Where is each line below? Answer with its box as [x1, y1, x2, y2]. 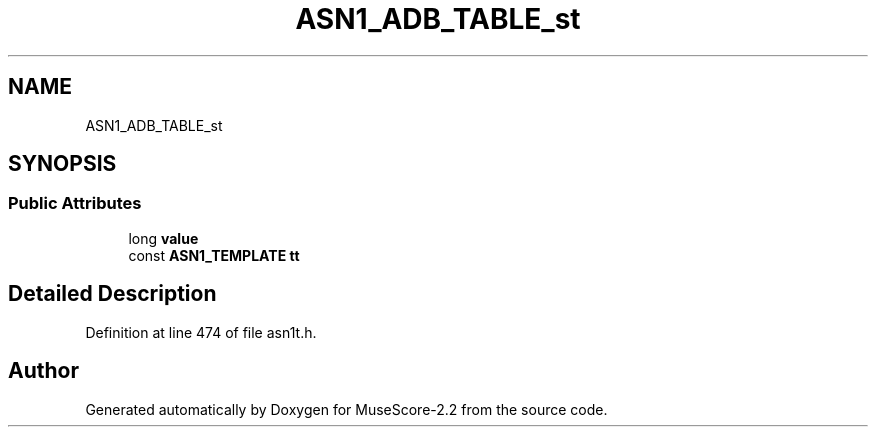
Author [8, 358, 79, 384]
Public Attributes [8, 193, 142, 214]
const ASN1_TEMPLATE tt [128, 246, 300, 264]
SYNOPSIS [8, 151, 117, 177]
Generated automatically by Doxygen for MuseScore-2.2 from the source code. [85, 400, 608, 418]
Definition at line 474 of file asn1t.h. [85, 323, 317, 341]
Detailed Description [8, 281, 217, 307]
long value [128, 229, 199, 247]
